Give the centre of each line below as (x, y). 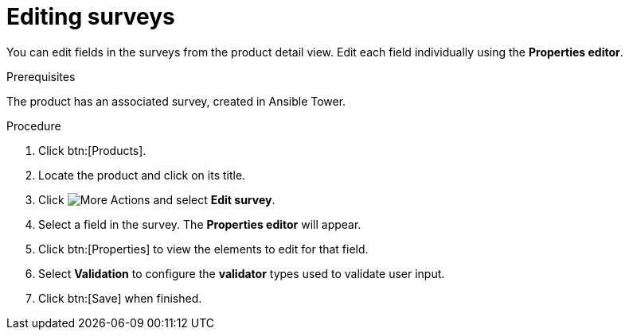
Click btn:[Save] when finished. (120, 298)
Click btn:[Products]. (92, 150)
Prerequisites (41, 76)
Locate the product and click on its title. (142, 175)
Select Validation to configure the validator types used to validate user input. (242, 273)
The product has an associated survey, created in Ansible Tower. (176, 101)
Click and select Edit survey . (157, 199)
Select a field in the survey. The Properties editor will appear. (200, 224)
